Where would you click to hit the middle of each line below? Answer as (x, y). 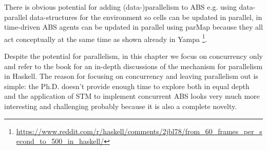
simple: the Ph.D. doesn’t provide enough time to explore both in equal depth (127, 86)
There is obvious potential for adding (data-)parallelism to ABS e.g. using (120, 7)
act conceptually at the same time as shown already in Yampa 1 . (106, 38)
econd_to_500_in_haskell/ (60, 141)
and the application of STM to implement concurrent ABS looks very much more (132, 96)
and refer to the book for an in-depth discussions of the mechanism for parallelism (133, 66)
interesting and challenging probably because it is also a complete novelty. (121, 106)
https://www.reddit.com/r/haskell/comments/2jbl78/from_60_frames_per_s (139, 131)
